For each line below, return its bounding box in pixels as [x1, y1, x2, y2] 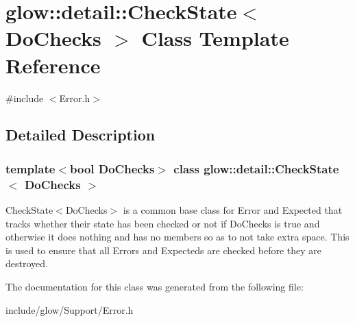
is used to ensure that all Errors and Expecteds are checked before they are [5, 243, 322, 257]
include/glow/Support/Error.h [5, 302, 134, 317]
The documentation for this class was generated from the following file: [5, 279, 304, 293]
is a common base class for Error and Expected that [123, 203, 343, 217]
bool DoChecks [69, 160, 155, 177]
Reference [5, 51, 101, 79]
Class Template [141, 24, 289, 52]
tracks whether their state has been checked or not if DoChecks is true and [5, 216, 320, 230]
